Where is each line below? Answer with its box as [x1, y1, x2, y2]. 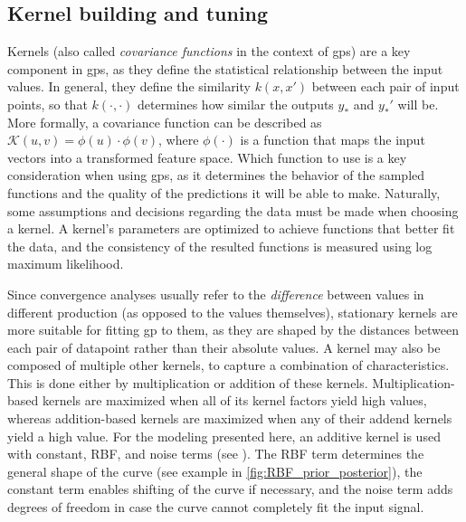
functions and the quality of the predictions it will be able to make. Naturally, [7, 183, 441, 202]
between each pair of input [311, 77, 460, 96]
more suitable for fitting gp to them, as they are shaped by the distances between [7, 320, 460, 339]
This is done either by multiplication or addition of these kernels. [7, 373, 368, 392]
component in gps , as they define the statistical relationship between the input [7, 59, 443, 78]
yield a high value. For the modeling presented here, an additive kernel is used [7, 426, 441, 445]
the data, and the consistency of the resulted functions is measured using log [7, 236, 433, 255]
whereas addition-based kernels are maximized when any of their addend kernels [7, 409, 452, 428]
